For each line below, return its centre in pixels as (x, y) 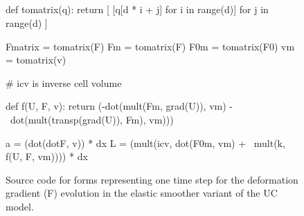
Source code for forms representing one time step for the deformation (152, 179)
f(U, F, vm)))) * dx (47, 156)
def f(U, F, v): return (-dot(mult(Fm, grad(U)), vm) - (119, 106)
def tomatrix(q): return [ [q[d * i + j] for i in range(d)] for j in (137, 9)
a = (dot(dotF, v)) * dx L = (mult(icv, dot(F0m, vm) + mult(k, (145, 143)
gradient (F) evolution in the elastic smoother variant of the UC (142, 193)
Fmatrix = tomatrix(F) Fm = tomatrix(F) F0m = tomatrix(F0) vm (150, 46)
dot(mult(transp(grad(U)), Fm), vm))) (92, 119)
